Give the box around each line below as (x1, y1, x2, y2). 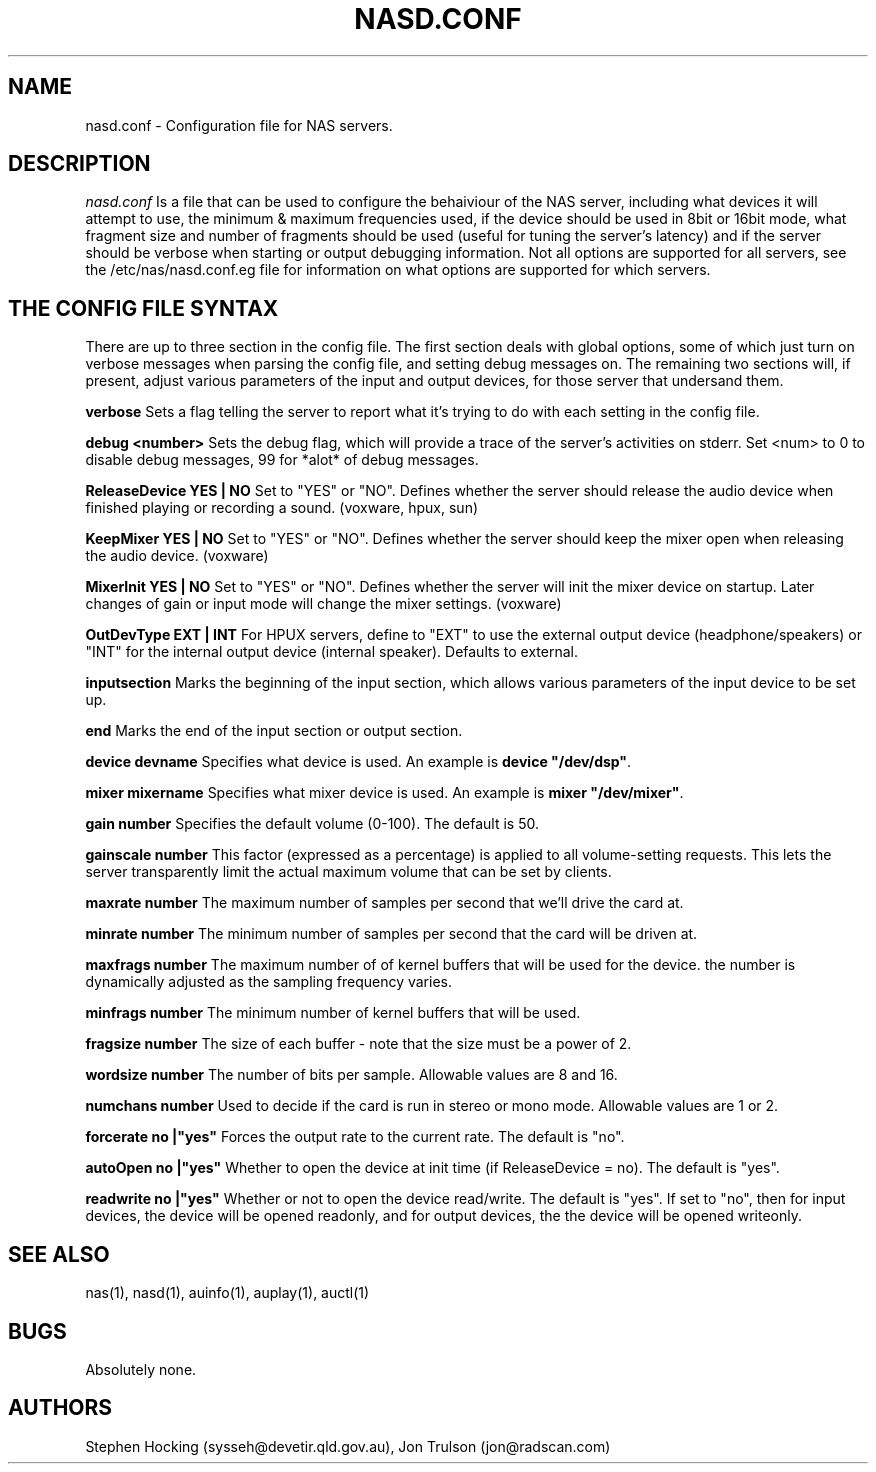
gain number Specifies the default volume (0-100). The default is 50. (85, 815, 540, 833)
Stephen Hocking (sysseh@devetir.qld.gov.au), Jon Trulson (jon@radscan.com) (85, 1437, 611, 1455)
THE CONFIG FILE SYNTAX (8, 295, 279, 321)
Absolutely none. (85, 1360, 197, 1378)
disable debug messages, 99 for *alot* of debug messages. (85, 451, 479, 469)
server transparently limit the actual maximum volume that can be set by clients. (85, 863, 612, 881)
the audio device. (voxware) (85, 547, 269, 565)
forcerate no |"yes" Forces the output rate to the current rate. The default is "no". (85, 1128, 625, 1146)
